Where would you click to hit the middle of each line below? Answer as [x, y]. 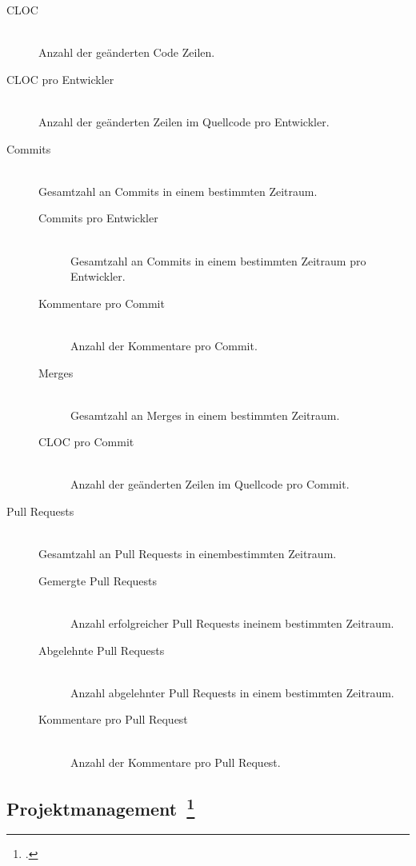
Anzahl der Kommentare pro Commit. [164, 345]
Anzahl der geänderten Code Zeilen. [127, 52]
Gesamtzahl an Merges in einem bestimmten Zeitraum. [205, 415]
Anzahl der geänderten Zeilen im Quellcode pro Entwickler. [184, 121]
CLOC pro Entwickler [60, 79]
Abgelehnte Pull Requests [102, 650]
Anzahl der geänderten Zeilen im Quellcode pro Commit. [210, 484]
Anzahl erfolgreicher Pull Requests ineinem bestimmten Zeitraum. [232, 623]
